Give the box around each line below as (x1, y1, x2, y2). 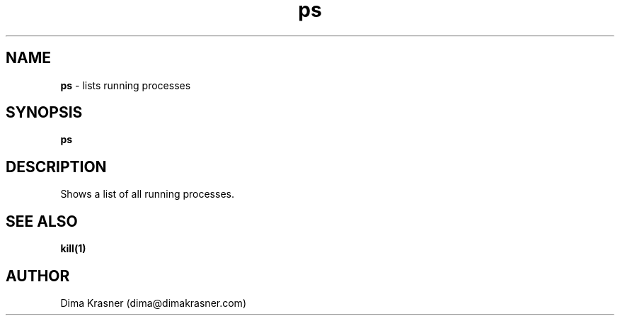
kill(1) (60, 242, 86, 255)
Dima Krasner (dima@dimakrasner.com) (60, 296, 246, 309)
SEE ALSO (6, 212, 78, 230)
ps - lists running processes (60, 79, 191, 91)
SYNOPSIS (6, 103, 83, 122)
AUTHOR (6, 266, 70, 285)
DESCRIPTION (6, 157, 107, 176)
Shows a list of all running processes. (60, 188, 234, 201)
